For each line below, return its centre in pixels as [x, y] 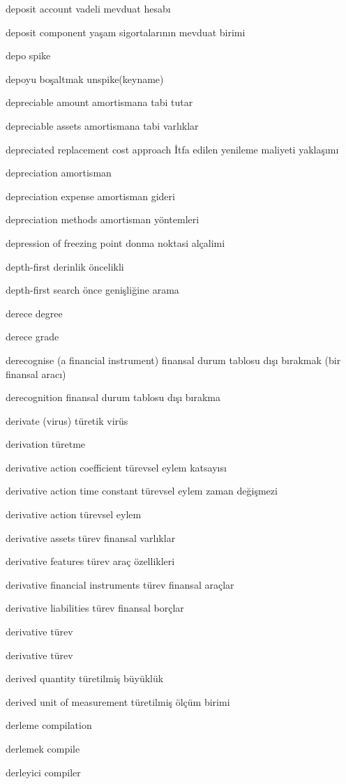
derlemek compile [43, 748]
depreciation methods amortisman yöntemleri [103, 219]
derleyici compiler [43, 772]
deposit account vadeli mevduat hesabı [88, 8]
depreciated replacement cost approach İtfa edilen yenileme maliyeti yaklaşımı [172, 149]
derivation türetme [46, 444]
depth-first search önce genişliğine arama [92, 290]
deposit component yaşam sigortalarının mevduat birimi [126, 32]
